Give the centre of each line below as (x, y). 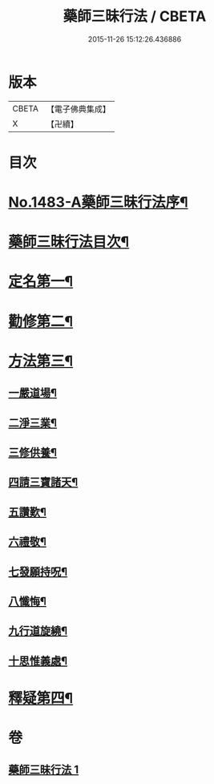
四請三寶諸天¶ (43, 482)
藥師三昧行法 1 (44, 770)
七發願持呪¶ (38, 571)
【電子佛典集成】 (78, 109)
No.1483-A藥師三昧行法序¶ (98, 202)
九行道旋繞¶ (38, 631)
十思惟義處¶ (38, 661)
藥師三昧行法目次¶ (69, 242)
